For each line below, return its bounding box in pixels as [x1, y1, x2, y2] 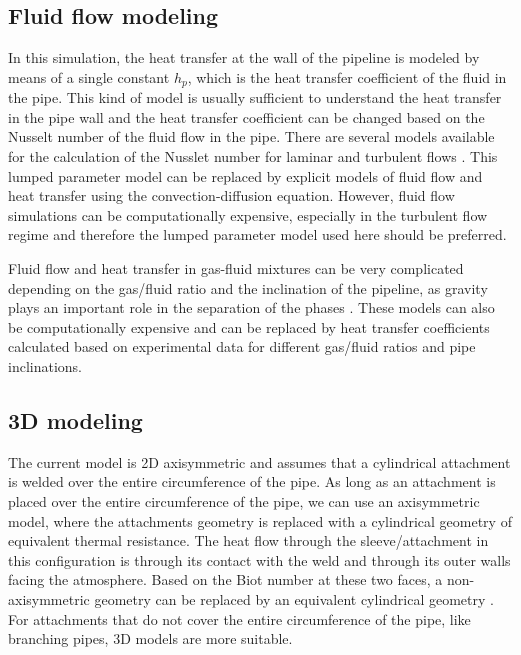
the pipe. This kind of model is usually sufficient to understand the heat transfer [8, 87, 502, 108]
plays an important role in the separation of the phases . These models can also [8, 297, 495, 318]
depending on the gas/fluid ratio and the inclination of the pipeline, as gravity [8, 277, 488, 298]
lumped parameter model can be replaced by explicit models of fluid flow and [8, 165, 483, 186]
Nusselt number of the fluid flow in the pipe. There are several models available [8, 126, 495, 147]
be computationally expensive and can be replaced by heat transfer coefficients [8, 316, 490, 337]
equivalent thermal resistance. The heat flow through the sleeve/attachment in [8, 530, 489, 551]
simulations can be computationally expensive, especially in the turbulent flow [8, 204, 488, 225]
